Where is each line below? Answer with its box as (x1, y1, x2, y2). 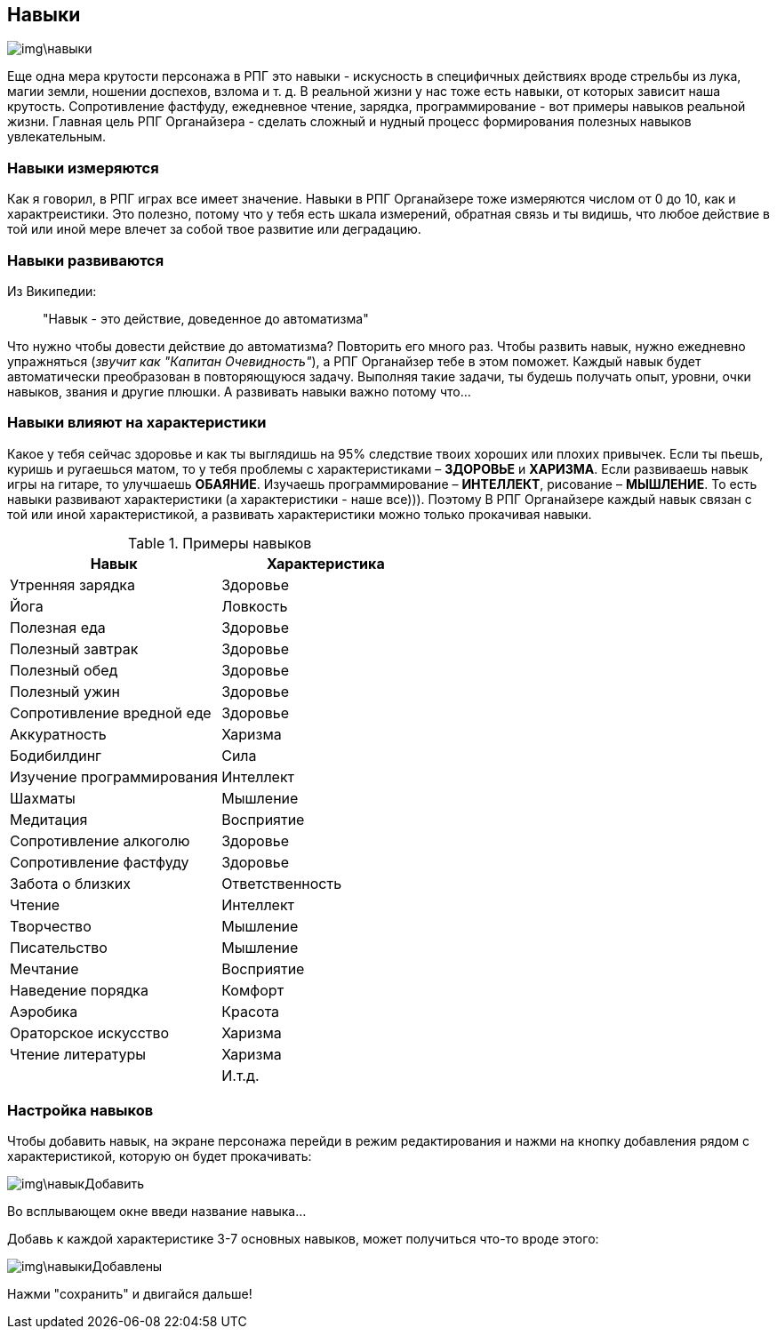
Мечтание (10, 959, 79, 978)
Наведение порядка (10, 980, 148, 999)
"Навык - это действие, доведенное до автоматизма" (43, 310, 369, 326)
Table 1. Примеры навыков (128, 533, 312, 552)
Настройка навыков (7, 1101, 154, 1120)
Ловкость (221, 596, 288, 615)
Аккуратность (10, 724, 107, 743)
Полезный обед (10, 660, 118, 679)
